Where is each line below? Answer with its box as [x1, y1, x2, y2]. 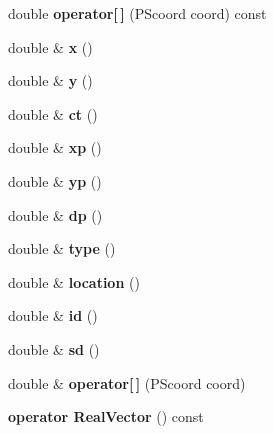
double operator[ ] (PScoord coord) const [8, 3, 267, 23]
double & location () [8, 271, 140, 292]
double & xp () [8, 137, 102, 158]
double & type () [8, 238, 116, 259]
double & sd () [8, 338, 100, 359]
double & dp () [8, 204, 103, 225]
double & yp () [8, 170, 102, 191]
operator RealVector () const [8, 406, 204, 427]
